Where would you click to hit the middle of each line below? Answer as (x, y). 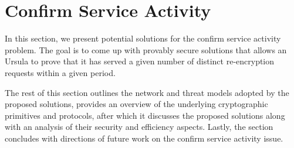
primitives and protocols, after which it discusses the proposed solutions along (145, 115)
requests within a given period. (60, 72)
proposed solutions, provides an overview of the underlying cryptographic (136, 104)
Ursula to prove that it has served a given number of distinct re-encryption (140, 61)
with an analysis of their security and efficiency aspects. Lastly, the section (139, 127)
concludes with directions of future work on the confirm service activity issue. (144, 138)
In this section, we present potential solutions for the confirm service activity (143, 38)
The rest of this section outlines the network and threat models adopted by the (147, 92)
